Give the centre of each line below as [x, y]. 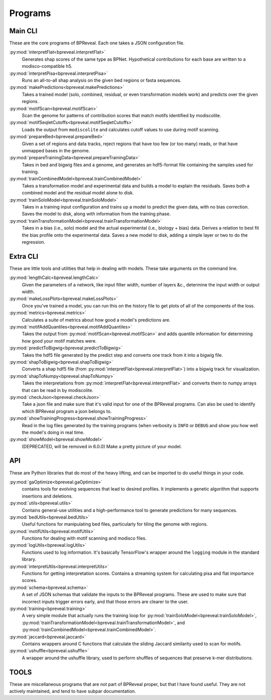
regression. [33, 242]
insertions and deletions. [47, 496]
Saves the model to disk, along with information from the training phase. [96, 214]
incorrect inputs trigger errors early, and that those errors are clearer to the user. [105, 602]
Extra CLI [24, 256]
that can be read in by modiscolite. [58, 390]
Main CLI [23, 31]
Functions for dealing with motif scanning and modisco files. [84, 538]
